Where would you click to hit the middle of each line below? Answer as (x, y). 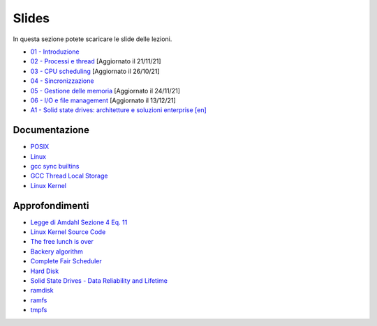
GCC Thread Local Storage (69, 176)
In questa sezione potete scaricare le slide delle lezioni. (93, 39)
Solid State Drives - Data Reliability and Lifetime (99, 281)
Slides (31, 18)
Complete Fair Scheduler (66, 261)
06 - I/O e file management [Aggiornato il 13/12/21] (103, 100)
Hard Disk (45, 271)
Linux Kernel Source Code (68, 232)
